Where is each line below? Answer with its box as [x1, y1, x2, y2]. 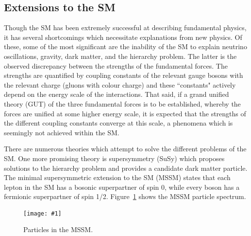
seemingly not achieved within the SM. [4, 127, 119, 137]
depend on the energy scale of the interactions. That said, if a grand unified [4, 89, 229, 99]
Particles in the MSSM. [23, 224, 93, 234]
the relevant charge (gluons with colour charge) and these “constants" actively [4, 79, 236, 90]
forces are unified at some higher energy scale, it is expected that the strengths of [4, 108, 246, 118]
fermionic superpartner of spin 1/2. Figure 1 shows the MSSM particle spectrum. [4, 191, 246, 201]
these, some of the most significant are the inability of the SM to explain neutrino [4, 41, 247, 52]
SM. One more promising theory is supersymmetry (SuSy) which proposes [4, 153, 225, 163]
